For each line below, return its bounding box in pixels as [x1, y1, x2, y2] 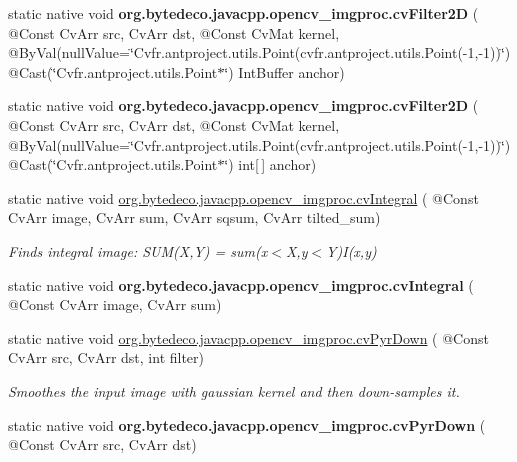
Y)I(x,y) [326, 240, 377, 261]
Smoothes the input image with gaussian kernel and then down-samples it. [8, 380, 460, 401]
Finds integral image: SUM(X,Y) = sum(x [8, 240, 268, 261]
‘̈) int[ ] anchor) [224, 154, 317, 175]
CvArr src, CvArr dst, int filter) [8, 347, 205, 368]
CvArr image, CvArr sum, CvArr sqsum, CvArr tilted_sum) [8, 207, 381, 228]
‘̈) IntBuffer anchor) [224, 61, 345, 82]
